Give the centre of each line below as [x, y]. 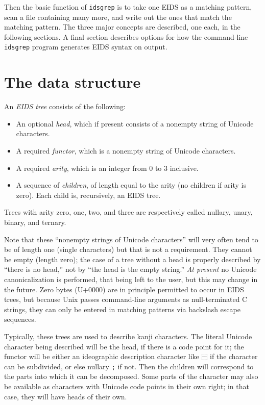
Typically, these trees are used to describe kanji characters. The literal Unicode [128, 336]
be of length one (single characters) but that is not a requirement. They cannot [128, 249]
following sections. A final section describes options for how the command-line [126, 36]
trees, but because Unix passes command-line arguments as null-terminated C [126, 299]
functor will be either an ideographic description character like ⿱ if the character [131, 356]
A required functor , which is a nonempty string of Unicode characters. [126, 150]
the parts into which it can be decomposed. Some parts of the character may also [131, 376]
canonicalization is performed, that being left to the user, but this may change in [131, 279]
